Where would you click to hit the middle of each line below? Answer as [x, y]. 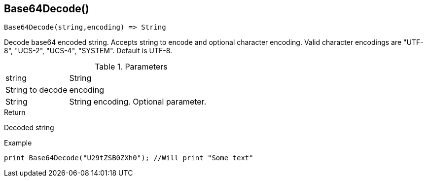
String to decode [36, 90]
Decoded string [29, 128]
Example [18, 143]
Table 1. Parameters [131, 67]
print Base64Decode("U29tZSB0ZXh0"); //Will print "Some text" [129, 158]
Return [15, 112]
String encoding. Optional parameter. [138, 102]
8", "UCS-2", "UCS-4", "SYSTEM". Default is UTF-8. [88, 51]
